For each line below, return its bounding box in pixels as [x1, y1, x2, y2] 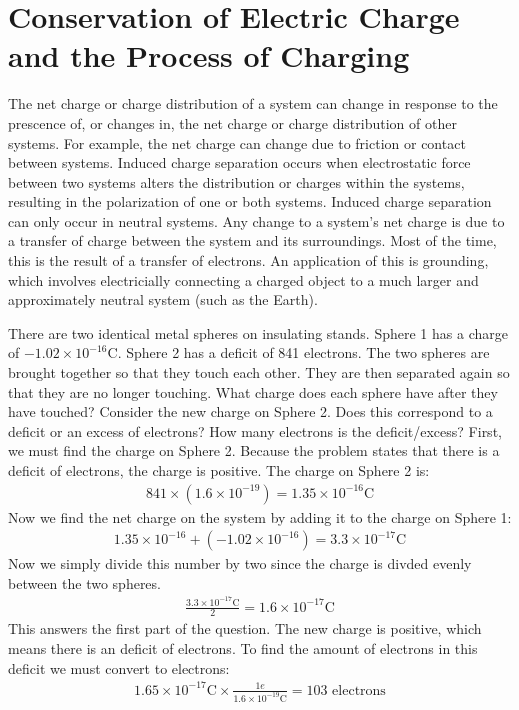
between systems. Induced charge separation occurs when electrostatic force [8, 152, 471, 173]
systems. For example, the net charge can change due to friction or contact [8, 132, 466, 153]
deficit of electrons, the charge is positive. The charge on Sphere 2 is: [8, 460, 430, 480]
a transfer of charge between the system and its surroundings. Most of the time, [8, 230, 497, 251]
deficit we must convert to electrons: [8, 657, 230, 678]
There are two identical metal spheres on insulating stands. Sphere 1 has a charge [8, 322, 508, 343]
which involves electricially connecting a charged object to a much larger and [8, 269, 479, 290]
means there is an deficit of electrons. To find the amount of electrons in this [8, 637, 478, 658]
